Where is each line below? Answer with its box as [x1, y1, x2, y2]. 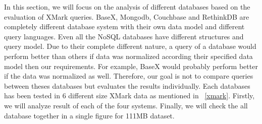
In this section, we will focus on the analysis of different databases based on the [4, 2, 250, 12]
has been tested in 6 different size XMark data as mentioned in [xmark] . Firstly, [4, 90, 255, 101]
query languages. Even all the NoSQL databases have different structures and [4, 31, 244, 41]
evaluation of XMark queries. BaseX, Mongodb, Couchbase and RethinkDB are [4, 11, 249, 22]
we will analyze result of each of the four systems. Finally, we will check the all [4, 100, 248, 110]
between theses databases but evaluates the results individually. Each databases [4, 80, 250, 91]
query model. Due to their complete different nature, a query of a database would [4, 41, 256, 51]
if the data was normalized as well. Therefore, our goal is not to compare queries [4, 71, 253, 81]
